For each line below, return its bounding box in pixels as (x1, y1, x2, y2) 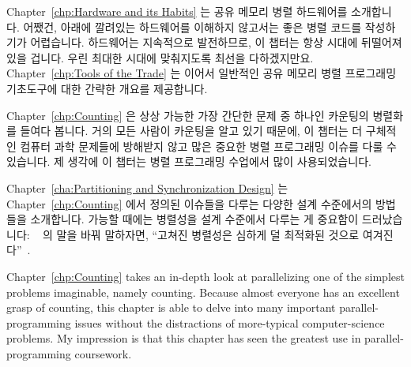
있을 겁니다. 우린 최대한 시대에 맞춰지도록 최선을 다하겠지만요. (6, 49, 314, 66)
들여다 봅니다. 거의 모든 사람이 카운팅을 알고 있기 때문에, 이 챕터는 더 (20, 122, 363, 139)
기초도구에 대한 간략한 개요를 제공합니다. (6, 80, 208, 96)
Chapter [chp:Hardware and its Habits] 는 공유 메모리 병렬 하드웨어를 (6, 3, 348, 19)
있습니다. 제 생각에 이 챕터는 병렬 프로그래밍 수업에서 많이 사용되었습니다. (6, 153, 371, 170)
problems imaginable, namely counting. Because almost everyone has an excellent (6, 283, 400, 300)
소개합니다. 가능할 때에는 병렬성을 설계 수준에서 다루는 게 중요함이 (30, 211, 359, 227)
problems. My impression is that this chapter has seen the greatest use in (6, 330, 361, 346)
